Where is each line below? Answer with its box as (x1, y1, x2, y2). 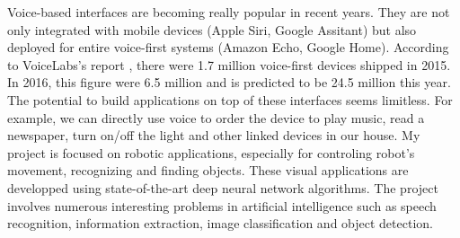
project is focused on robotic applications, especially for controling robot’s (7, 143, 415, 162)
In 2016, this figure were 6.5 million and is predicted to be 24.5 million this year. (7, 73, 451, 92)
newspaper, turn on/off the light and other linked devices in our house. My (7, 126, 420, 145)
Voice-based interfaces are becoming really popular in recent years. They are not (7, 3, 450, 21)
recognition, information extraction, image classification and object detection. (7, 214, 433, 233)
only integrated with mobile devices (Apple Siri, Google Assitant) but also (7, 20, 417, 39)
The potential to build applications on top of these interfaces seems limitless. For (7, 90, 453, 109)
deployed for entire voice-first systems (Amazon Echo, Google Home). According (7, 38, 449, 57)
